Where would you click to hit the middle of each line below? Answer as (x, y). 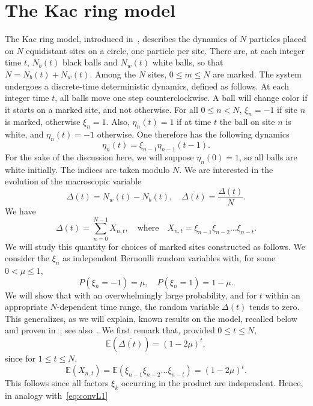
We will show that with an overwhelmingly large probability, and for (131, 295)
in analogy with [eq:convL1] (56, 395)
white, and (24, 134)
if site (287, 109)
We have (20, 211)
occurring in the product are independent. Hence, (212, 383)
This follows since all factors (57, 383)
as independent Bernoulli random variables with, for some (169, 258)
